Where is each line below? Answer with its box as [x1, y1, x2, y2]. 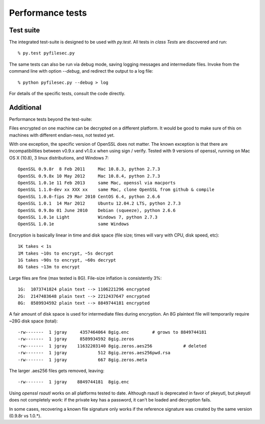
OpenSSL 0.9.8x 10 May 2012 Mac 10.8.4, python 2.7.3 [18, 173, 160, 179]
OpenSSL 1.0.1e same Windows [18, 221, 130, 227]
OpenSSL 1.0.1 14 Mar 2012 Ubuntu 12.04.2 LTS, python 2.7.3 [18, 201, 181, 206]
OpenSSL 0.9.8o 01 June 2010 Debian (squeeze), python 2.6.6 [18, 208, 176, 213]
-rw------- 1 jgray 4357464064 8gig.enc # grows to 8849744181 [18, 329, 207, 335]
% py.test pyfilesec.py [18, 51, 75, 56]
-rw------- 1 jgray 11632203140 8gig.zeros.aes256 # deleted [18, 343, 207, 348]
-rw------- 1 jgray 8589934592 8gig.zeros [18, 336, 134, 342]
